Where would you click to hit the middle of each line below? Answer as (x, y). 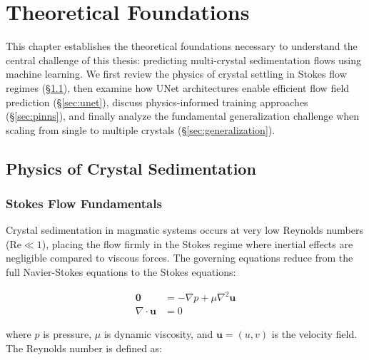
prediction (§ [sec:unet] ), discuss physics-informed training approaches (157, 102)
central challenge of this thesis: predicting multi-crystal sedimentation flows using (184, 60)
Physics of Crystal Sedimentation (131, 168)
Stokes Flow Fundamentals (84, 203)
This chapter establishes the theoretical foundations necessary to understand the (182, 46)
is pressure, (67, 334)
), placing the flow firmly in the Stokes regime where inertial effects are (197, 243)
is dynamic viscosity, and (158, 334)
